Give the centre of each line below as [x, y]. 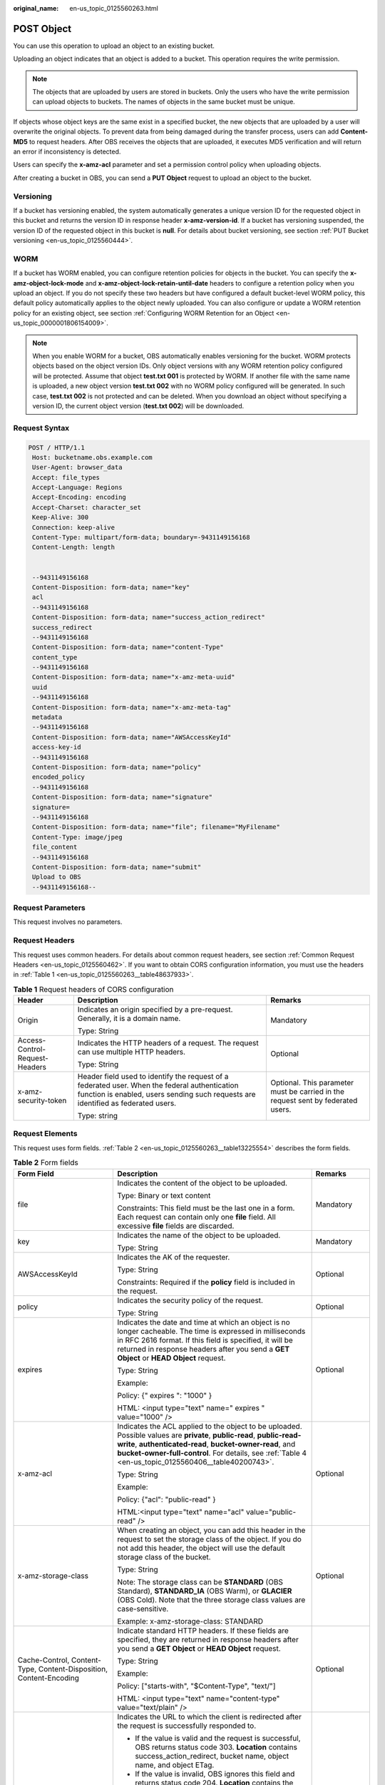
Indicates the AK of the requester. [174, 1257]
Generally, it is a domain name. [129, 1019]
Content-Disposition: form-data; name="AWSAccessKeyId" [132, 737]
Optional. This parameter [312, 1083]
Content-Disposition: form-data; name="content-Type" [128, 647]
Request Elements [45, 1134]
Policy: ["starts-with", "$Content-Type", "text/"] [196, 1686]
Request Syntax [41, 428]
